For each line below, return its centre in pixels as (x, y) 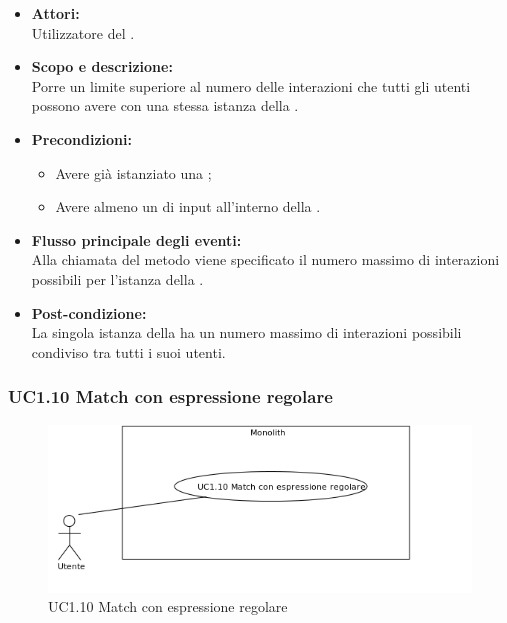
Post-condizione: (89, 312)
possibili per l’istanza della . (117, 278)
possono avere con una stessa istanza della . (165, 105)
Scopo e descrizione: (102, 66)
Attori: (55, 13)
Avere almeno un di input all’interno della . (188, 206)
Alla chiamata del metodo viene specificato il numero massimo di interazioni (265, 259)
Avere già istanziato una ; (133, 172)
